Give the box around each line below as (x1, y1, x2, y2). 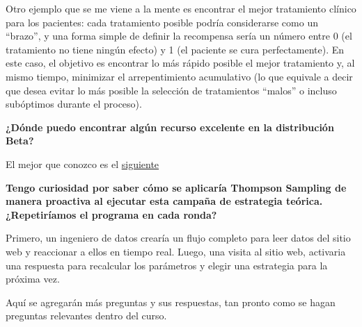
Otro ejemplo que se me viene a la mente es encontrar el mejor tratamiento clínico (6, 1, 356, 15)
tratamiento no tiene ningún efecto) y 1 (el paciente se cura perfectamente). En (6, 42, 345, 56)
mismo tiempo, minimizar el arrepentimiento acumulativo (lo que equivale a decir (6, 69, 353, 83)
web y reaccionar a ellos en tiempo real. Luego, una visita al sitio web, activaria (6, 244, 346, 258)
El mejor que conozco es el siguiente (6, 156, 159, 171)
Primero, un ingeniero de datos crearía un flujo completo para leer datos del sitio (6, 230, 351, 245)
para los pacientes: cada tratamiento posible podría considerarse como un (6, 15, 318, 29)
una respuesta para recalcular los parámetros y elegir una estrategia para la (6, 258, 328, 272)
